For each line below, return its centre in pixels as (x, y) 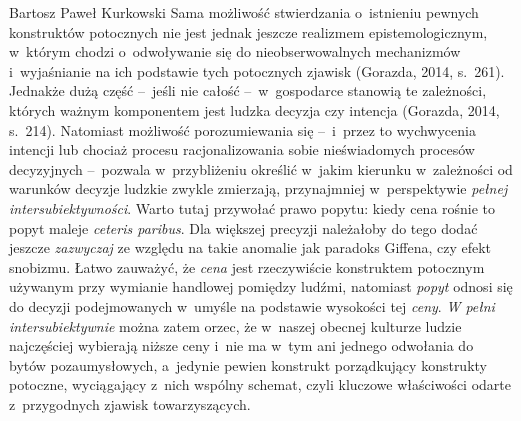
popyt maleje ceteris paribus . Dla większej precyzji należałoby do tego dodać (243, 227)
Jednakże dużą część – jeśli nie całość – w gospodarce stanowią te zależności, (248, 90)
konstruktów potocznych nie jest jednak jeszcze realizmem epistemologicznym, (248, 31)
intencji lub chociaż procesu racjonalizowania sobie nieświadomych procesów (242, 149)
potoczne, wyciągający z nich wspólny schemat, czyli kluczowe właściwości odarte (260, 384)
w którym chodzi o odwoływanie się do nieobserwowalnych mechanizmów (235, 51)
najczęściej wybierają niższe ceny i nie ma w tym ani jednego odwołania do (241, 345)
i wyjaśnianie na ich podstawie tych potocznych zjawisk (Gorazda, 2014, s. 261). (257, 70)
